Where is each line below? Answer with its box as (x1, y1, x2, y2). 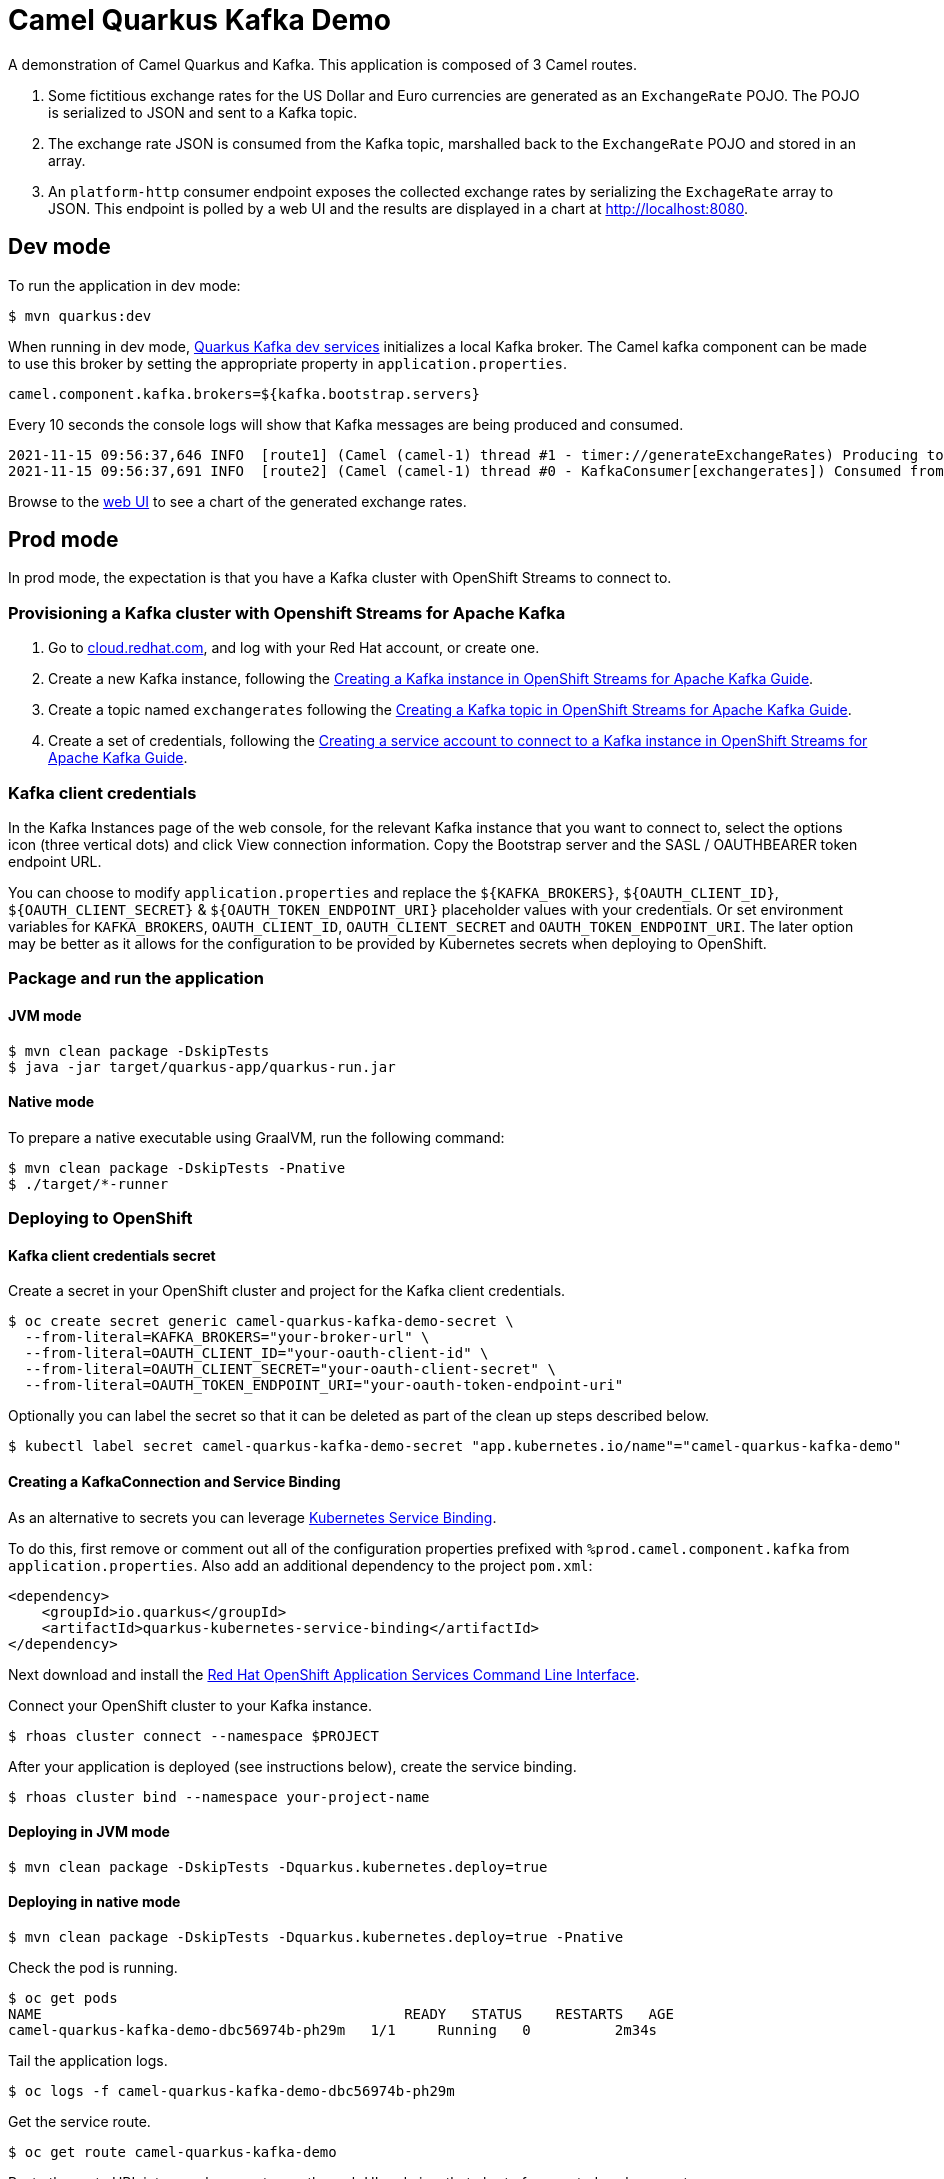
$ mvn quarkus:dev (8, 307, 152, 324)
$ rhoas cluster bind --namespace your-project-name (8, 1788, 430, 1805)
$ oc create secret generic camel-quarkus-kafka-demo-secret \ (8, 1313, 514, 1330)
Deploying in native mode (8, 1893, 181, 1911)
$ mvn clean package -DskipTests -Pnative (8, 1159, 346, 1176)
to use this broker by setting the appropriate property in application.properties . (8, 354, 568, 372)
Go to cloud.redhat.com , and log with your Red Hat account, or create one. (48, 639, 540, 657)
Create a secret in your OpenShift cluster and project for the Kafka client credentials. (8, 1282, 566, 1300)
